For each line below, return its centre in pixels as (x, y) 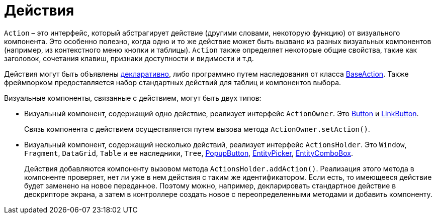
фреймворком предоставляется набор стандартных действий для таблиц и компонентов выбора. (173, 82)
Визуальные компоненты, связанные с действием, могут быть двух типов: (133, 98)
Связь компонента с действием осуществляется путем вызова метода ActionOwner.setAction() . (197, 129)
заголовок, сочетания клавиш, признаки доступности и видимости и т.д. (129, 58)
